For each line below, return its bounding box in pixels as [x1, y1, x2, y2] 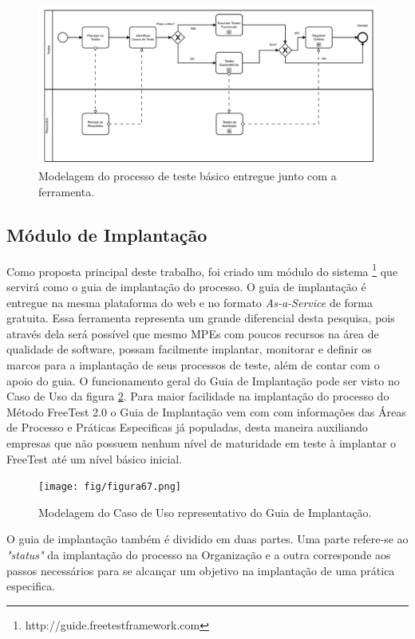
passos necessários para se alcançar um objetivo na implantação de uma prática [6, 562, 395, 578]
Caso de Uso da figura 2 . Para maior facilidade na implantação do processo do [6, 388, 389, 404]
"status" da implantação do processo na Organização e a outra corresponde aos [6, 546, 391, 562]
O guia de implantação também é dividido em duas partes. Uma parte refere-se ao [6, 531, 409, 547]
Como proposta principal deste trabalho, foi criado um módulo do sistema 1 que [6, 260, 398, 279]
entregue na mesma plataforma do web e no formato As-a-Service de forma [6, 294, 373, 310]
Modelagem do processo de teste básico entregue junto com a [38, 168, 337, 184]
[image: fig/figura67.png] [38, 481, 181, 493]
